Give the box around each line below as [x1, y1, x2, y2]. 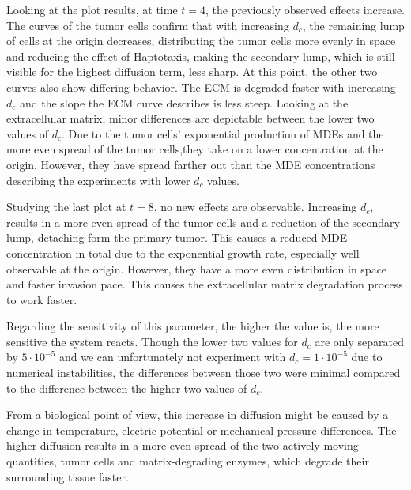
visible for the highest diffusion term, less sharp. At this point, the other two [6, 63, 378, 80]
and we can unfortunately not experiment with [58, 349, 286, 365]
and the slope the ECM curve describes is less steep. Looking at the [19, 94, 349, 111]
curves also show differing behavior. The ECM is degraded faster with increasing [6, 78, 396, 95]
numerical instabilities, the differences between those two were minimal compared [6, 364, 401, 381]
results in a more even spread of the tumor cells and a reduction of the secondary [6, 213, 400, 230]
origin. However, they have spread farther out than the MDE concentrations [6, 156, 375, 172]
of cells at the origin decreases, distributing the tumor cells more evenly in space [6, 32, 396, 49]
